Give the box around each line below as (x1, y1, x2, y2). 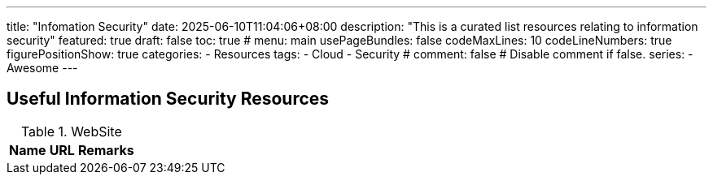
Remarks (77, 141, 134, 158)
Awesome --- (7, 61, 78, 75)
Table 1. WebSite (20, 123, 122, 140)
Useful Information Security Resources (7, 88, 330, 110)
